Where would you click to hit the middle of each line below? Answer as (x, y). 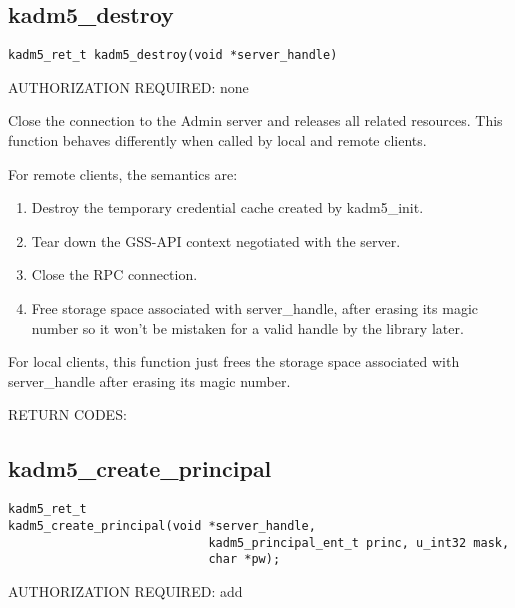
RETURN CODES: (67, 414)
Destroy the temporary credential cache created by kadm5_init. (227, 207)
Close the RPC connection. (114, 274)
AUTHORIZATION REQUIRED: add (125, 590)
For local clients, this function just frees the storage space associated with (234, 361)
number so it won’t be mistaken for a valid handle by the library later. (247, 327)
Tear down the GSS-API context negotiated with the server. (216, 240)
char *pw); (244, 559)
